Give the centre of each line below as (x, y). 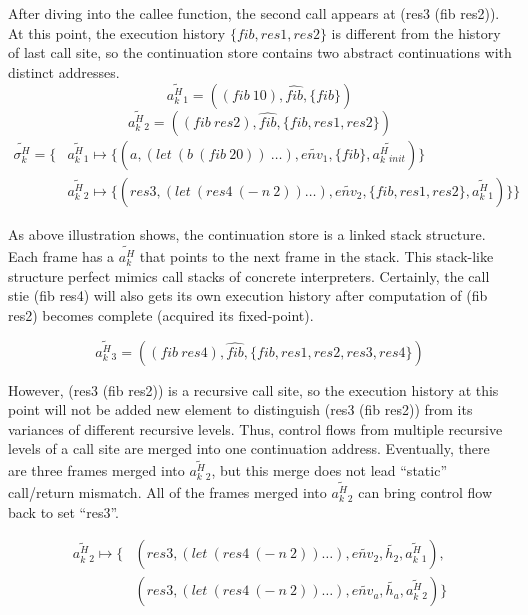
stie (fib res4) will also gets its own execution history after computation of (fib (248, 295)
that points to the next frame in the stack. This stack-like (316, 255)
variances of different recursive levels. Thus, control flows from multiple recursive (255, 428)
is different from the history (416, 32)
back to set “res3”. (63, 511)
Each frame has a (61, 255)
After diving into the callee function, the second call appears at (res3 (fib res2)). (254, 13)
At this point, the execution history (117, 32)
